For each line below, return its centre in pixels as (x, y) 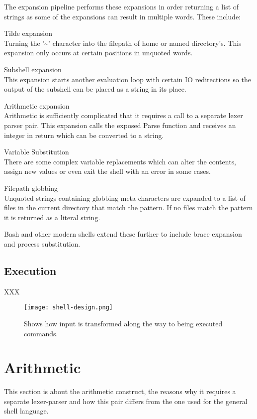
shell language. (26, 411)
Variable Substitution (37, 152)
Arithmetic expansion (37, 105)
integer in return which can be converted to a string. (84, 135)
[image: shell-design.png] (68, 308)
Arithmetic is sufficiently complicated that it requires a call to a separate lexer (124, 115)
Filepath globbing (31, 188)
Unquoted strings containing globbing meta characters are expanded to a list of (125, 198)
